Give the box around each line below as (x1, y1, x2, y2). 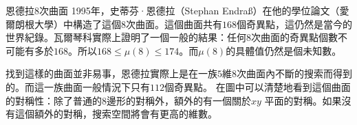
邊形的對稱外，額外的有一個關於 (107, 93, 251, 107)
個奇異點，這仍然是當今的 (237, 16, 352, 31)
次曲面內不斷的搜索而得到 (237, 66, 352, 81)
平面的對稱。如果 (264, 93, 342, 107)
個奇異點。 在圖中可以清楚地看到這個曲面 (164, 79, 351, 94)
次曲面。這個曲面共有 (126, 16, 222, 31)
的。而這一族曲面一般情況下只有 (6, 79, 150, 94)
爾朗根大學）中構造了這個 (6, 16, 121, 31)
